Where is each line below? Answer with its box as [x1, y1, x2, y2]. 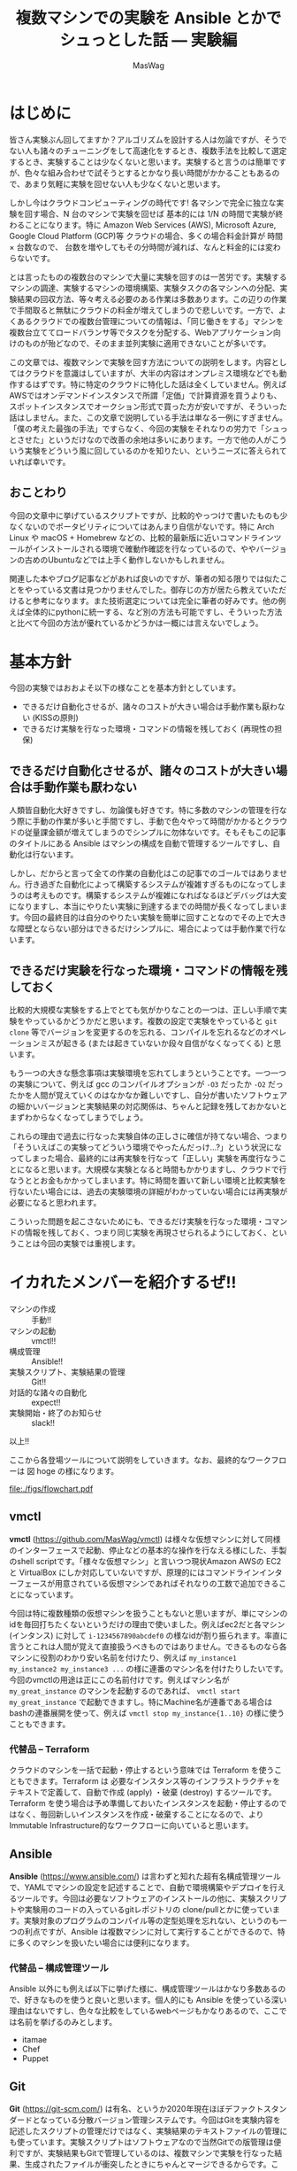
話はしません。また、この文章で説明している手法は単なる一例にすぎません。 [9, 412, 287, 423]
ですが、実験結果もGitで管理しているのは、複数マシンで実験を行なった [16, 2148, 275, 2159]
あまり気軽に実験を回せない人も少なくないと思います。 [24, 178, 225, 189]
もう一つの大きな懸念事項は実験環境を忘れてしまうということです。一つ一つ [9, 1068, 287, 1079]
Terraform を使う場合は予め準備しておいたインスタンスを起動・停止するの [9, 1798, 280, 1809]
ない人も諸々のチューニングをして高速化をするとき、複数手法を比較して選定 [9, 145, 287, 156]
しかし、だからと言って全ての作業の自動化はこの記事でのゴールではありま [9, 868, 280, 879]
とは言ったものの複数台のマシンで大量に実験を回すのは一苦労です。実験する [9, 271, 287, 282]
